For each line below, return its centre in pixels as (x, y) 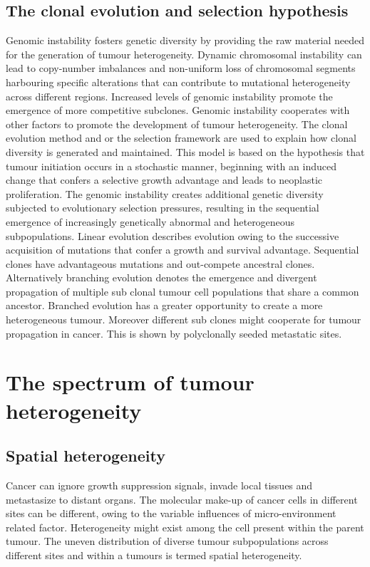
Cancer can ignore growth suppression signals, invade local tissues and (159, 485)
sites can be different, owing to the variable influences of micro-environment (171, 513)
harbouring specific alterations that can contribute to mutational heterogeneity (178, 82)
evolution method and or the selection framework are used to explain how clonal (181, 138)
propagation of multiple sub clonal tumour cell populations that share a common (183, 291)
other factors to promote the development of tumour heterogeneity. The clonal (177, 124)
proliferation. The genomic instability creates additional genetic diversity (165, 193)
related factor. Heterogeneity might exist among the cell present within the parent (185, 527)
